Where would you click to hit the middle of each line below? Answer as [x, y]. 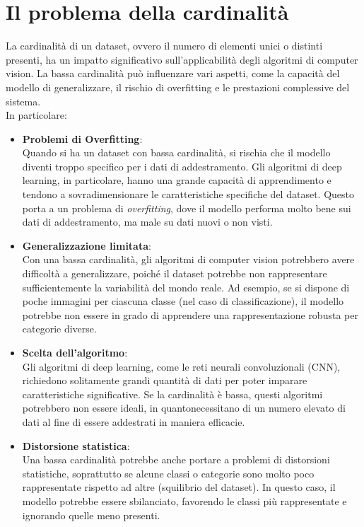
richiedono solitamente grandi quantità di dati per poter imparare [165, 380]
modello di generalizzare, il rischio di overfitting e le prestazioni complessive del [178, 87]
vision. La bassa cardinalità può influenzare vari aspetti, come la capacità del [173, 73]
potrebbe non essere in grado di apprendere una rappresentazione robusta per [190, 314]
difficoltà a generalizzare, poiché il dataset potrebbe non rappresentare [175, 273]
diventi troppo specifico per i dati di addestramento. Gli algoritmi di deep [182, 166]
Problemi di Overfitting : [82, 138]
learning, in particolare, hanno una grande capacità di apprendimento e [177, 180]
